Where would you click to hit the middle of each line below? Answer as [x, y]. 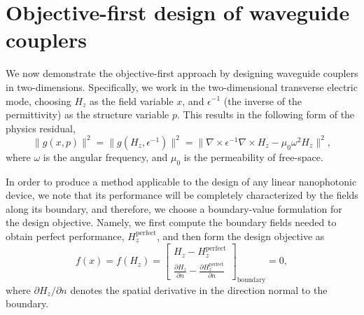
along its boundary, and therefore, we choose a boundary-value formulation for [174, 208]
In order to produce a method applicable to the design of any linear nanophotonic [181, 181]
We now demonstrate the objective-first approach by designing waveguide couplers [182, 73]
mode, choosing [38, 100]
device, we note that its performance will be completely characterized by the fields [182, 195]
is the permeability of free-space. [253, 156]
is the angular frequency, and [105, 156]
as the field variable [132, 100]
